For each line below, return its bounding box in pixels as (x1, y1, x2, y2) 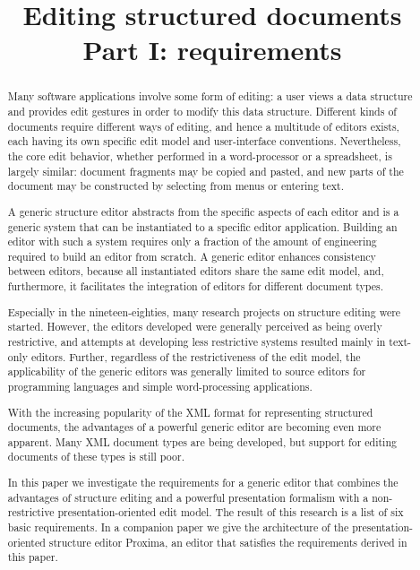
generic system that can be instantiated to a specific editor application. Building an (7, 219, 398, 234)
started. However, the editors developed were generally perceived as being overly (7, 319, 382, 334)
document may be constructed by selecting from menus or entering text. (7, 178, 344, 194)
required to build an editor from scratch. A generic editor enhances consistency (7, 248, 376, 263)
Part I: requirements (82, 31, 342, 68)
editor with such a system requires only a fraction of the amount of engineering (7, 234, 377, 249)
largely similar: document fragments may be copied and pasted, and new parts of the (7, 163, 404, 178)
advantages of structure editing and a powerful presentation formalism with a (7, 489, 369, 505)
